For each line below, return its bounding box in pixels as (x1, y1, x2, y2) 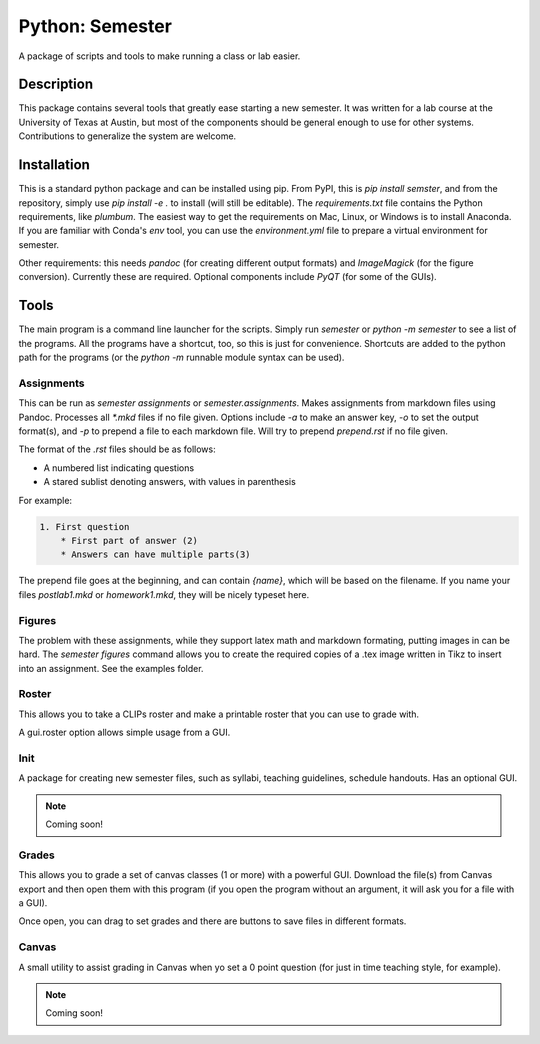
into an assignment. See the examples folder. (18, 662, 204, 674)
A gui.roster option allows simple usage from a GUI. (18, 726, 231, 739)
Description (18, 76, 94, 93)
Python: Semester (18, 15, 172, 37)
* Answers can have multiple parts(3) (60, 549, 251, 560)
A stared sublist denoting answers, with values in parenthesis (43, 476, 297, 488)
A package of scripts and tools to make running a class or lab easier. (18, 50, 301, 62)
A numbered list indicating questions (43, 461, 195, 474)
